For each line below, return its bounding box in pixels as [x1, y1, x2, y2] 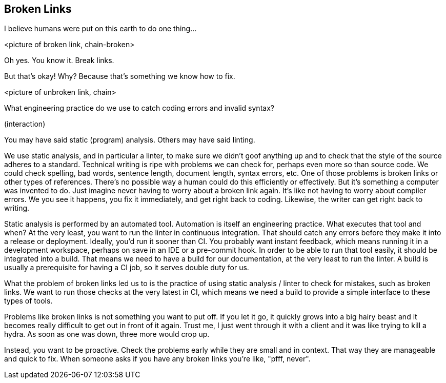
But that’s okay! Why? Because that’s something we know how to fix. [4, 72, 235, 81]
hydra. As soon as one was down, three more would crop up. [4, 330, 210, 339]
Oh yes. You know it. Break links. [4, 56, 114, 65]
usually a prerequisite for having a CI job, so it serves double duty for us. [4, 263, 249, 272]
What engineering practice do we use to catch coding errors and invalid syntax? [4, 104, 274, 113]
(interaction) [4, 119, 46, 129]
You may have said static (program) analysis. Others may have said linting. [4, 135, 255, 145]
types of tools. [4, 296, 53, 306]
